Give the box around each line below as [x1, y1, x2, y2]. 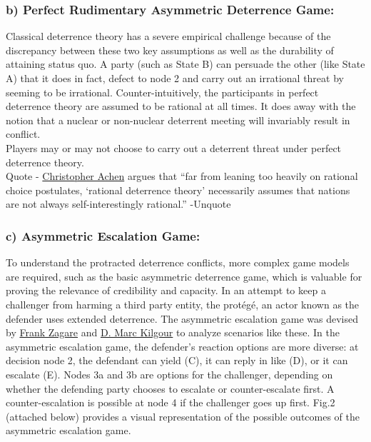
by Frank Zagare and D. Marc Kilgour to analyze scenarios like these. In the [6, 325, 340, 340]
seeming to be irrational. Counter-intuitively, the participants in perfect [6, 84, 319, 99]
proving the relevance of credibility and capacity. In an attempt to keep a [6, 283, 326, 298]
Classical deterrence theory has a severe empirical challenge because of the [6, 29, 331, 44]
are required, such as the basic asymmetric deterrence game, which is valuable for [6, 268, 362, 283]
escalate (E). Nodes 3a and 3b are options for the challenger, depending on [6, 366, 333, 381]
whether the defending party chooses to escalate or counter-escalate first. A [6, 381, 335, 396]
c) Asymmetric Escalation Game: [6, 226, 200, 244]
